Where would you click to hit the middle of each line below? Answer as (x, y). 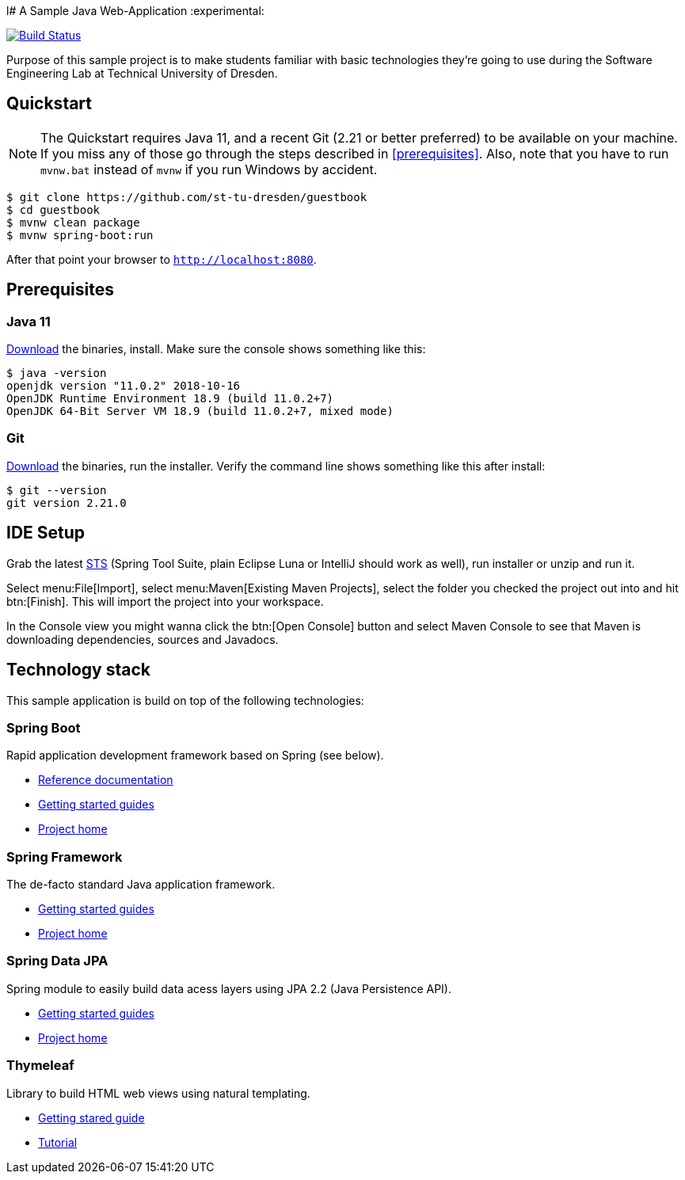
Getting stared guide (91, 1117)
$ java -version (57, 373)
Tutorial (58, 1142)
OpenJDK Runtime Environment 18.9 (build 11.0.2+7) (170, 399)
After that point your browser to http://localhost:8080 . (162, 259)
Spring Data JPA (57, 961)
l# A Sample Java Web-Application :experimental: (135, 11)
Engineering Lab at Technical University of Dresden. (142, 73)
